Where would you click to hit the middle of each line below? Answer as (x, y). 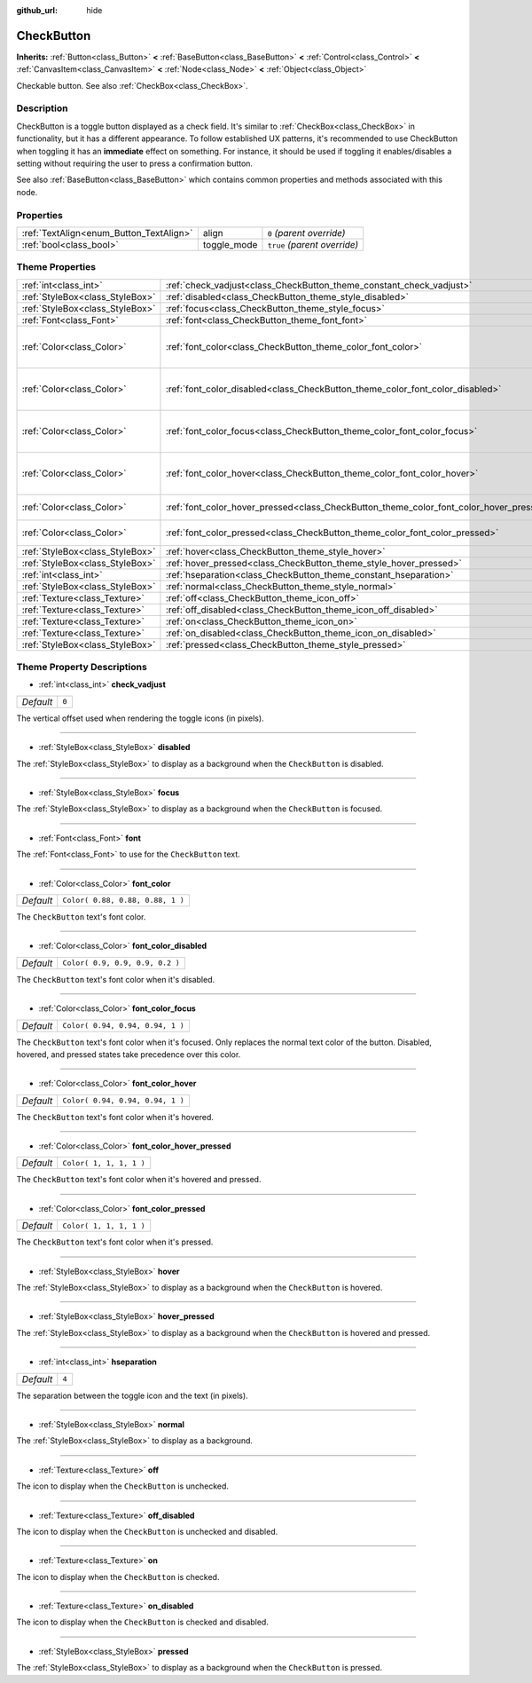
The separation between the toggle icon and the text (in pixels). (132, 1395)
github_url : (37, 10)
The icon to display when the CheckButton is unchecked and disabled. (147, 1531)
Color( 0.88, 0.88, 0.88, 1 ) (124, 901)
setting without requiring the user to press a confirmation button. (134, 163)
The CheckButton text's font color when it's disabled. (116, 979)
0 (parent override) (306, 233)
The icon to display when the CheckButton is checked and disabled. (143, 1622)
